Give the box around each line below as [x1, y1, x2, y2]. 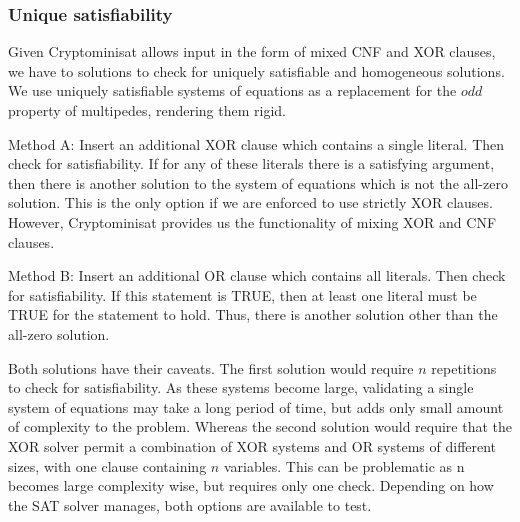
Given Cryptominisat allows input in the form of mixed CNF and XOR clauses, [8, 41, 496, 62]
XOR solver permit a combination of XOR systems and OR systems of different [8, 435, 497, 456]
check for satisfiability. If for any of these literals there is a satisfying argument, [8, 153, 495, 174]
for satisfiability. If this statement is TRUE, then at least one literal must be [8, 284, 477, 305]
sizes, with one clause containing [8, 455, 207, 476]
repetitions [431, 357, 497, 378]
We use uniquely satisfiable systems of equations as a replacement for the [8, 80, 457, 101]
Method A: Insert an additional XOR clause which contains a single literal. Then [8, 133, 505, 154]
